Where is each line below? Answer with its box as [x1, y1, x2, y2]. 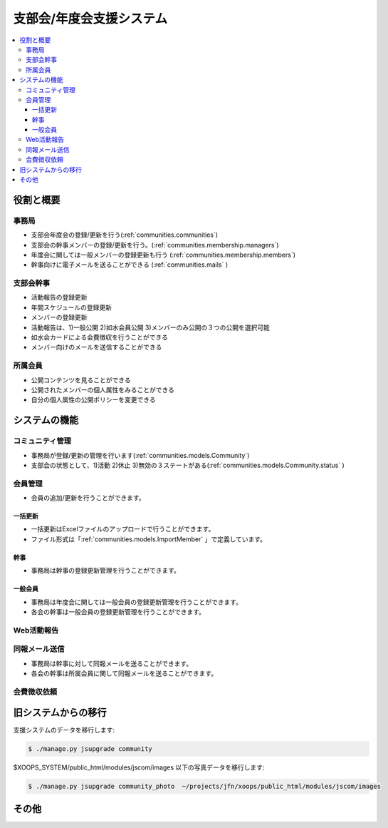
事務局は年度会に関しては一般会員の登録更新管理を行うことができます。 [31, 598, 242, 606]
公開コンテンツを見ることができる [31, 375, 131, 384]
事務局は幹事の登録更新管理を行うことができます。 [31, 566, 181, 575]
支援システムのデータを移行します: [13, 725, 115, 734]
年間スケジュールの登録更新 [31, 303, 112, 312]
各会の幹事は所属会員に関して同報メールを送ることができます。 [31, 669, 218, 678]
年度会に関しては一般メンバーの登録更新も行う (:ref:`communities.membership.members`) [31, 250, 295, 259]
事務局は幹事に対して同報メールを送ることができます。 [31, 659, 193, 668]
